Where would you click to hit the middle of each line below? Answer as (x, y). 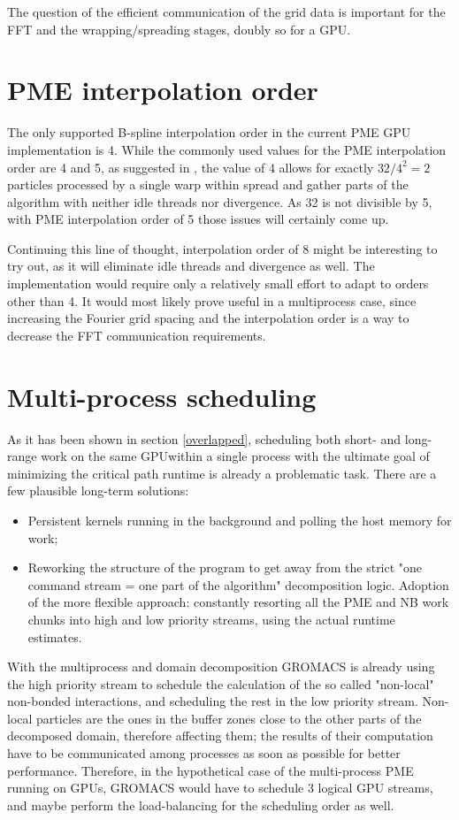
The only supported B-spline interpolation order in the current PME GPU (209, 132)
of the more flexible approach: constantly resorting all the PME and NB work (238, 602)
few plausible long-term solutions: (98, 490)
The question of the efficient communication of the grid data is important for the (226, 11)
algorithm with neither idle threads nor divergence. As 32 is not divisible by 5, (220, 201)
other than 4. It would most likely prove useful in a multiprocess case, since (212, 300)
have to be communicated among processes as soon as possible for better (204, 753)
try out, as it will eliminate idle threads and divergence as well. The (191, 266)
